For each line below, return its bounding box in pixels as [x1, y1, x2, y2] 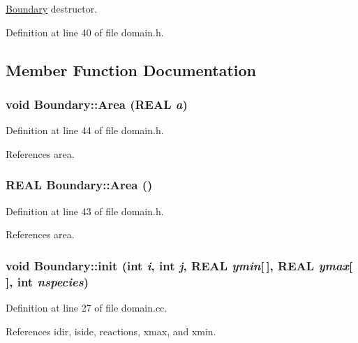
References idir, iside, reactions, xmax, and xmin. [6, 323, 216, 338]
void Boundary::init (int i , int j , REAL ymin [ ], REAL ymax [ [6, 256, 353, 274]
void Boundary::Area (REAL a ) [6, 95, 188, 112]
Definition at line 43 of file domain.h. [6, 203, 164, 218]
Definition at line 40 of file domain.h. [6, 24, 164, 39]
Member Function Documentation [6, 59, 257, 80]
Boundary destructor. [6, 1, 98, 15]
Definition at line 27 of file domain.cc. [6, 300, 167, 314]
